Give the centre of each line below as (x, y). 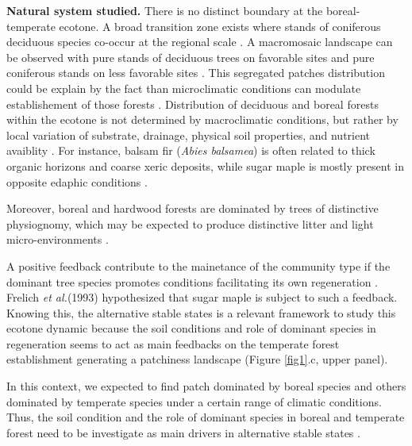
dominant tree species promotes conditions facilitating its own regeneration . (192, 281)
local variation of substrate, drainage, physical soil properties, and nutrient (189, 135)
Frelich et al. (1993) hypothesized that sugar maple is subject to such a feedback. (202, 297)
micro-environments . (58, 239)
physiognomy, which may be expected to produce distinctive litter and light (190, 223)
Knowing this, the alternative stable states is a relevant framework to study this (201, 312)
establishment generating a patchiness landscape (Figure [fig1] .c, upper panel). (197, 359)
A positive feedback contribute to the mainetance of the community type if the (198, 265)
